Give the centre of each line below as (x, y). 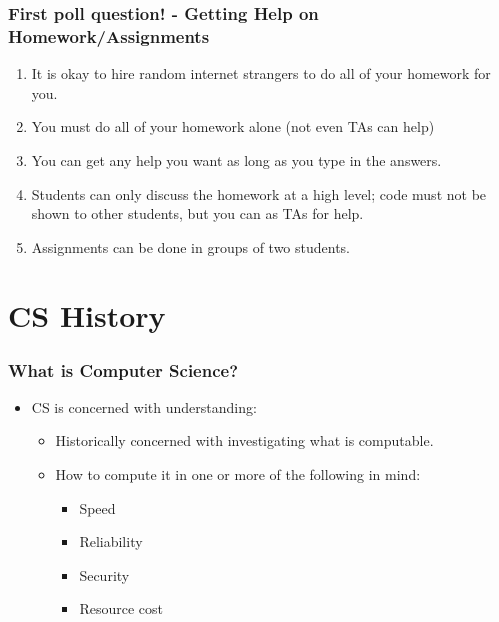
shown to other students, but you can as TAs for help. (197, 213)
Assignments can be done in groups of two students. (191, 246)
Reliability (111, 541)
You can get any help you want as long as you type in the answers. (236, 159)
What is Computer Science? (123, 369)
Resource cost (121, 608)
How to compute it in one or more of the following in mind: (238, 474)
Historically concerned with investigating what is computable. (244, 440)
